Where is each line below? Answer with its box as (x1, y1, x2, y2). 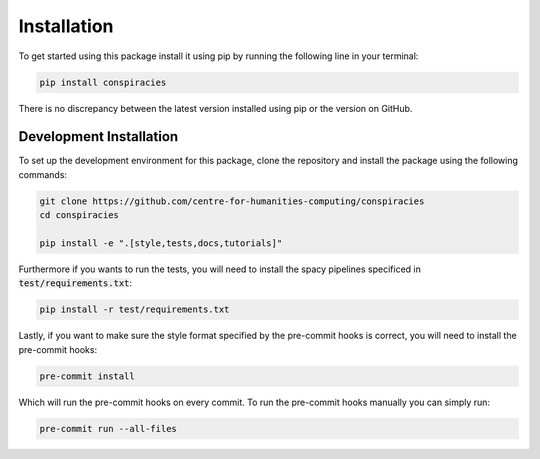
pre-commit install (39, 370, 135, 382)
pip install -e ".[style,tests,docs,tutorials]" (39, 237, 283, 249)
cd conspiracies (39, 210, 120, 221)
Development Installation (18, 128, 179, 145)
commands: (18, 168, 68, 180)
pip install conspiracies (39, 76, 167, 88)
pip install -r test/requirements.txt (39, 304, 230, 315)
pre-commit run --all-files (39, 423, 177, 434)
